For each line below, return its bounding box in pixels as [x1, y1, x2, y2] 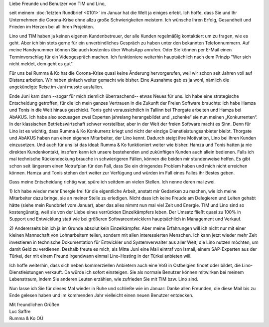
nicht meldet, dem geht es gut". [9, 61, 74, 67]
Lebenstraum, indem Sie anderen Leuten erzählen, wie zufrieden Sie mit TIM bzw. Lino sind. [9, 276, 199, 282]
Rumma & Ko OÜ [9, 316, 43, 322]
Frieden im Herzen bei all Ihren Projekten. [9, 24, 94, 30]
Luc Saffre [9, 309, 31, 315]
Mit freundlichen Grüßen [9, 302, 60, 308]
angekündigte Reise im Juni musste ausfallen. [9, 84, 103, 90]
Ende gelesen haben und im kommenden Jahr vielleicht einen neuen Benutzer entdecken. [9, 292, 194, 299]
